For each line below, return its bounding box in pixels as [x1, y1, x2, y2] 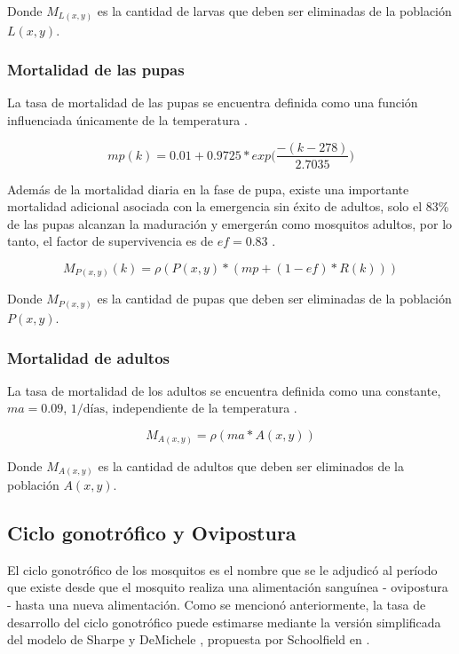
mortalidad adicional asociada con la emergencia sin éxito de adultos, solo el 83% [7, 197, 449, 216]
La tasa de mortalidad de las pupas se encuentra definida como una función [7, 93, 418, 112]
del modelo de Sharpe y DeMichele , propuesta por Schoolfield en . [7, 630, 370, 649]
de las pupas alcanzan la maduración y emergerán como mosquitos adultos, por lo [7, 214, 453, 232]
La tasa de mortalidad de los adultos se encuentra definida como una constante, [7, 381, 441, 399]
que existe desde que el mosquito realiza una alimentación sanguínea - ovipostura [7, 578, 448, 596]
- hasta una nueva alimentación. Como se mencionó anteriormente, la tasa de [7, 595, 426, 613]
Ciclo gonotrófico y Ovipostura [7, 519, 297, 546]
